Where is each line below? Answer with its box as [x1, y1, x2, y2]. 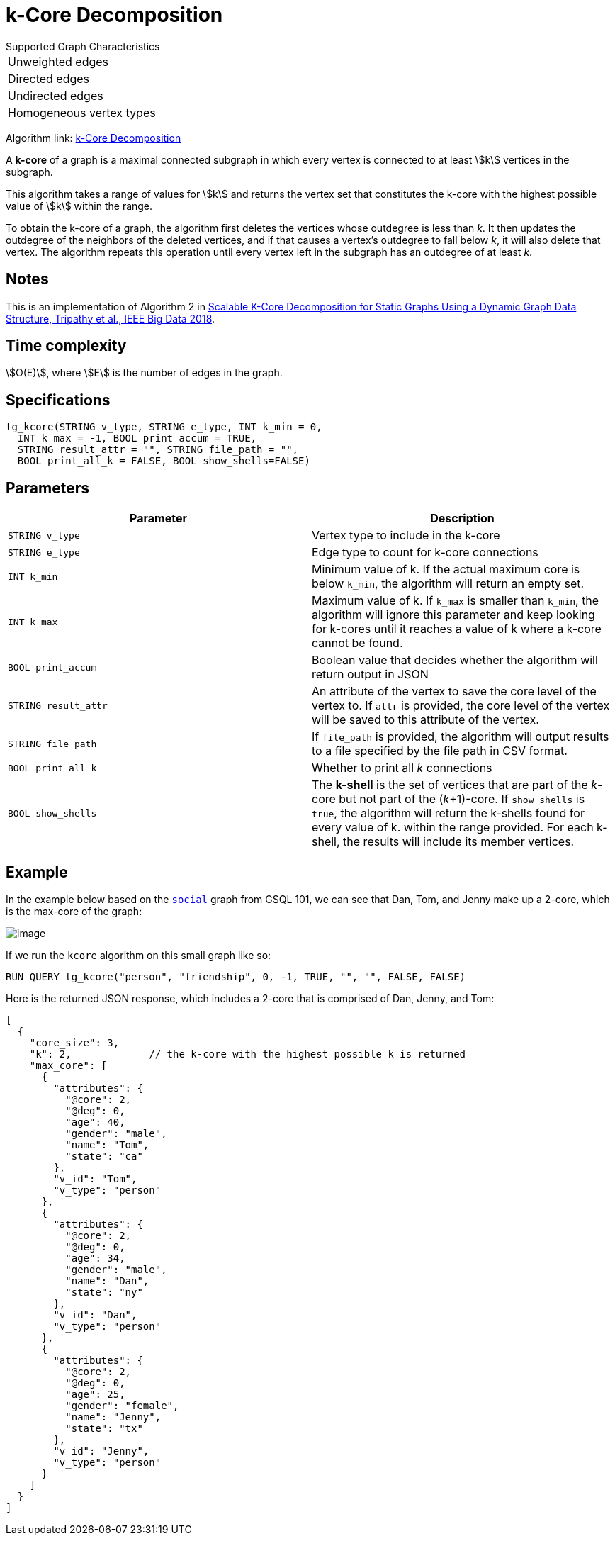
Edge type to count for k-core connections [312, 545, 538, 560]
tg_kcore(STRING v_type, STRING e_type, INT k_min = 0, [6, 421, 322, 433]
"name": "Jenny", [65, 1411, 162, 1423]
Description [430, 511, 495, 526]
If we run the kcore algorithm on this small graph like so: [6, 948, 271, 961]
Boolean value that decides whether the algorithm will [312, 653, 598, 668]
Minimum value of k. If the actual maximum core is [312, 562, 580, 577]
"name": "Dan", [65, 1274, 149, 1287]
